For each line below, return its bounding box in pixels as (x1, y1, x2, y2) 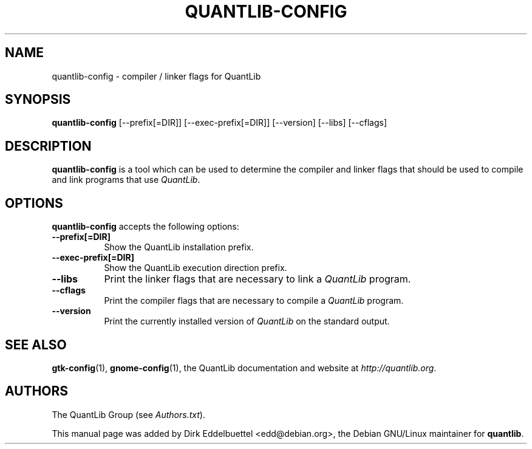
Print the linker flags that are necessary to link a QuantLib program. (104, 273, 411, 286)
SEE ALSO (5, 337, 67, 352)
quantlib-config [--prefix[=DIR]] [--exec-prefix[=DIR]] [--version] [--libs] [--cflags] (52, 117, 387, 128)
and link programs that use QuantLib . (52, 174, 200, 185)
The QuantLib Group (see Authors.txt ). (52, 409, 205, 420)
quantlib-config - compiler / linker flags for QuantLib (52, 70, 261, 81)
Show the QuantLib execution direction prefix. (104, 262, 287, 273)
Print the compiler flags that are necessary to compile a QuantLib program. (104, 295, 404, 306)
